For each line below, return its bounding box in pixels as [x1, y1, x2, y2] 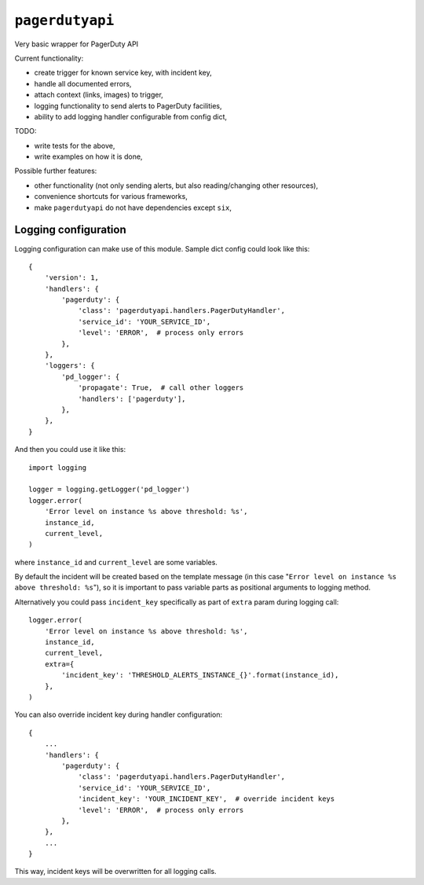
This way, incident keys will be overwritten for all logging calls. [14, 867, 217, 876]
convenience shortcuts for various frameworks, [34, 192, 188, 201]
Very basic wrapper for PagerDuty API [14, 39, 139, 49]
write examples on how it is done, [34, 152, 143, 161]
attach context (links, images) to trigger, [34, 90, 164, 100]
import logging [28, 463, 87, 472]
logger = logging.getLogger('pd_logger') [28, 485, 190, 494]
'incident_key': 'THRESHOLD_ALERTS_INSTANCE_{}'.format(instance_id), [61, 670, 339, 680]
